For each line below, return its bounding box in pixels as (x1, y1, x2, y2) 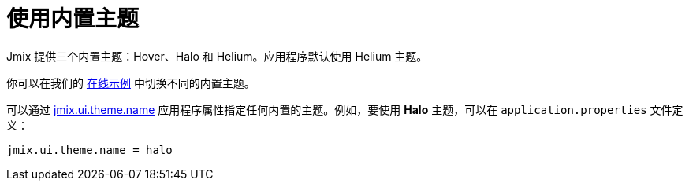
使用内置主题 (6, 5, 140, 32)
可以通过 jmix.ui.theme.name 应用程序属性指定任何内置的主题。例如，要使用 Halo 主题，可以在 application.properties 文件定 (6, 102, 683, 116)
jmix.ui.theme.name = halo (6, 143, 173, 156)
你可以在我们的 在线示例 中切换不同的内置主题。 (6, 75, 255, 90)
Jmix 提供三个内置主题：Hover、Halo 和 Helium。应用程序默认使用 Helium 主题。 (6, 49, 428, 63)
